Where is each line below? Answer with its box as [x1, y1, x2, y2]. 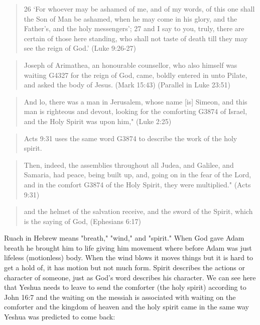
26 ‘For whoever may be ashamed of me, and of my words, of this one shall [24, 4, 255, 14]
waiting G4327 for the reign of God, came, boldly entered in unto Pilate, [24, 69, 247, 80]
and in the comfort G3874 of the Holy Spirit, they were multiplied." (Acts [24, 179, 251, 189]
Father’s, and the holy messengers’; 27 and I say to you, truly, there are [24, 23, 244, 34]
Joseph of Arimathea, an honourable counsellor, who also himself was [24, 59, 237, 70]
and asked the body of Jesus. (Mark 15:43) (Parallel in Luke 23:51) [24, 79, 230, 90]
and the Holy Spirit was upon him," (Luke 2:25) [24, 116, 172, 126]
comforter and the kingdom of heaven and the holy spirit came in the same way [4, 301, 249, 312]
